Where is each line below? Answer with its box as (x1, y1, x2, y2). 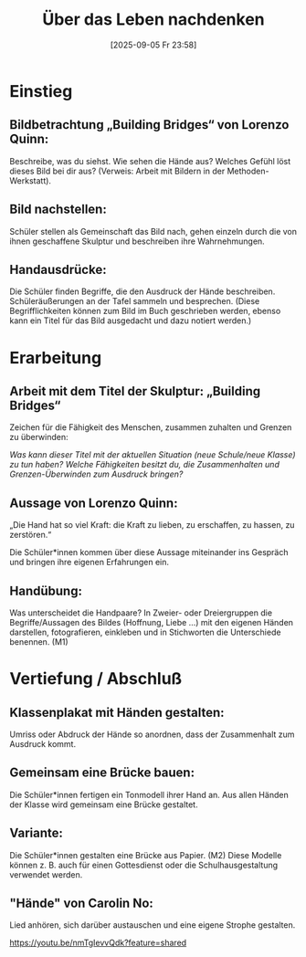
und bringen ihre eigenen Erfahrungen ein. (9, 557, 170, 568)
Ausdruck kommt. (9, 739, 76, 749)
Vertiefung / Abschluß (9, 668, 183, 689)
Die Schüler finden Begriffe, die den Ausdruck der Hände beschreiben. (9, 286, 276, 297)
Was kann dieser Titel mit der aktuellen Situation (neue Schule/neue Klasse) (9, 449, 296, 460)
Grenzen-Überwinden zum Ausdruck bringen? (9, 468, 184, 479)
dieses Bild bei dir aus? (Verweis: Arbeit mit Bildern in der (9, 165, 226, 176)
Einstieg (9, 80, 73, 101)
